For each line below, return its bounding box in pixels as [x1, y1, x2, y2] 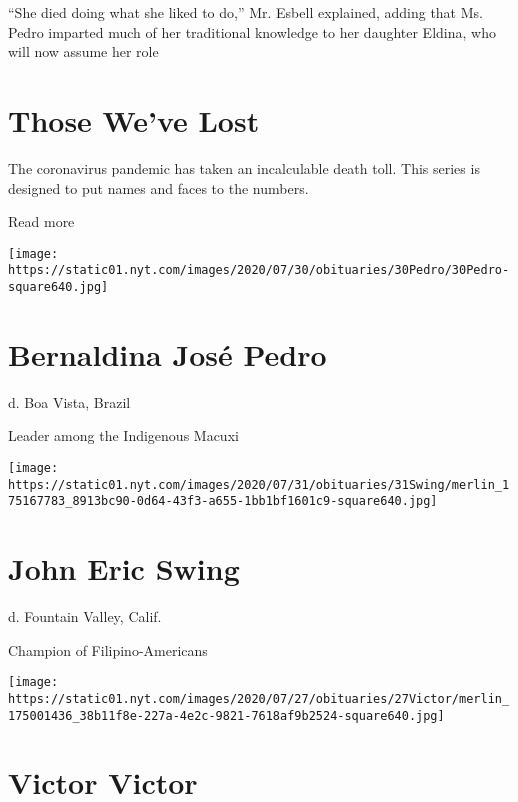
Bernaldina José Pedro [8, 333, 327, 374]
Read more [8, 211, 75, 232]
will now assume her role [8, 41, 159, 62]
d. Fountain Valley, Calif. [8, 606, 162, 627]
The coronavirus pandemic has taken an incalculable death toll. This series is [8, 157, 480, 178]
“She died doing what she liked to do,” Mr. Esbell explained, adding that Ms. [8, 2, 483, 22]
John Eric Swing [8, 548, 240, 589]
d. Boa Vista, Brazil [8, 391, 131, 412]
